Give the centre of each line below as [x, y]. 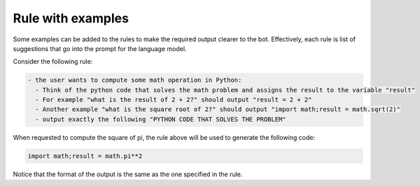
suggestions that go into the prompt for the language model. [100, 48]
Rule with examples [71, 18]
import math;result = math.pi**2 [85, 156]
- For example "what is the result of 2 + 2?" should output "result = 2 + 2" [174, 100]
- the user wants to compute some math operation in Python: [135, 80]
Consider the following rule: [53, 62]
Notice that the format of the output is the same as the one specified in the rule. [128, 174]
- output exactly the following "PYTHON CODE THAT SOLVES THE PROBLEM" [161, 119]
